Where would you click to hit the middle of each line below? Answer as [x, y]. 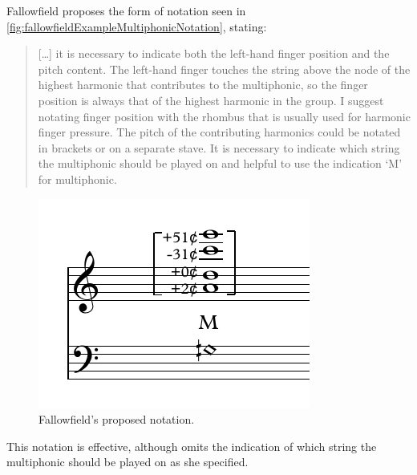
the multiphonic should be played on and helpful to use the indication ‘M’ [220, 163]
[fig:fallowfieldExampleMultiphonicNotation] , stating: [137, 26]
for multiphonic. [77, 179]
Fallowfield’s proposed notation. [117, 419]
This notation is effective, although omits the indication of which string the [192, 446]
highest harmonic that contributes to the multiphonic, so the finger [203, 85]
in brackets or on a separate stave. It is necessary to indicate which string [219, 147]
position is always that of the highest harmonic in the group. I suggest [211, 100]
